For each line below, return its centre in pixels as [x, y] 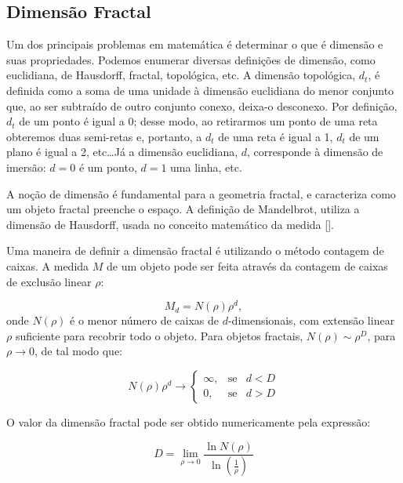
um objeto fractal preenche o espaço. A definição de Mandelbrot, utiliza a [183, 209]
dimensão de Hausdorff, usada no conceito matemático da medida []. [170, 224]
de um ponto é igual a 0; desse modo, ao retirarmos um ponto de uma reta [198, 121]
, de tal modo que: [78, 351]
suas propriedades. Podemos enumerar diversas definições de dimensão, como [191, 59]
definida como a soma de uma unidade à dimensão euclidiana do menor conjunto [200, 90]
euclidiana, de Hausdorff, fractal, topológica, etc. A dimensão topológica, [181, 75]
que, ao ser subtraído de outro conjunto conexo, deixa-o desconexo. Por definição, [202, 105]
